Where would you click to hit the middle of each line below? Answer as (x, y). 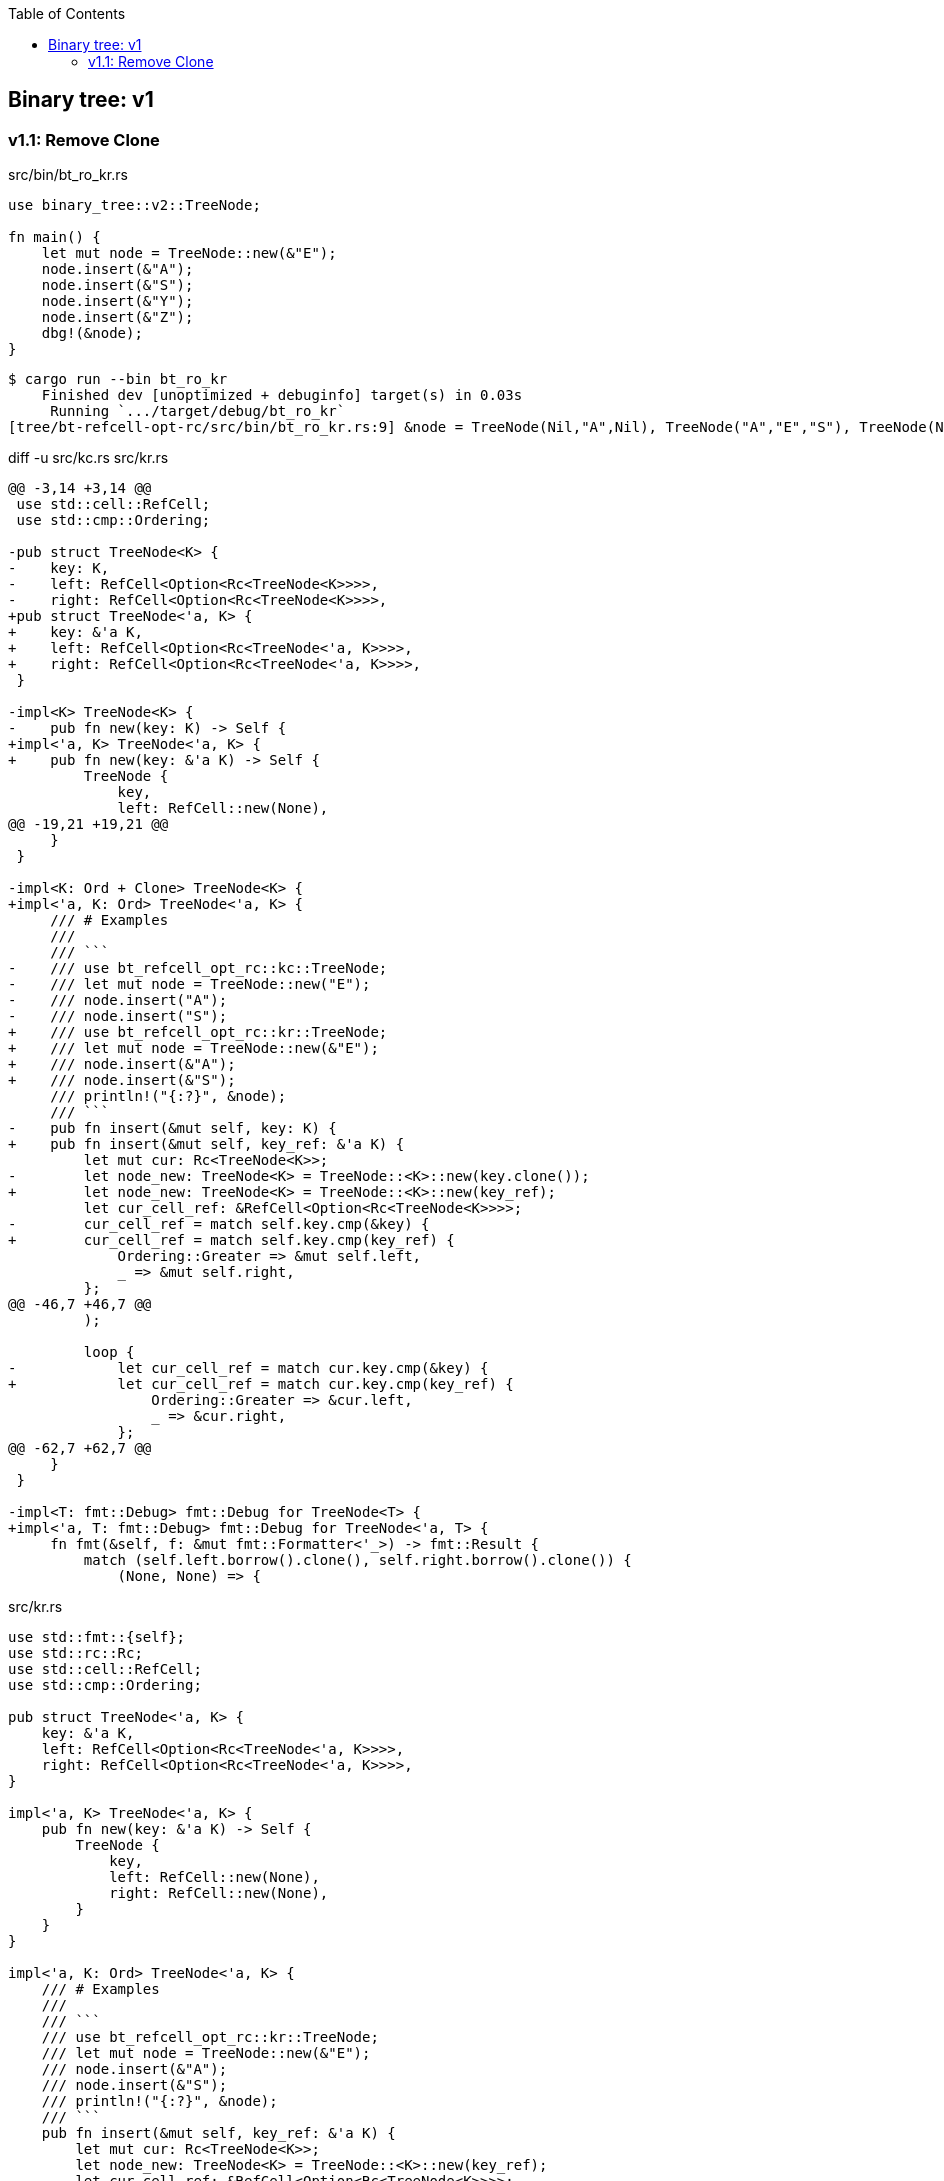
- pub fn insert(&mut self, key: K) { (172, 1128)
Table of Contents (67, 13)
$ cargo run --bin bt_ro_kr (118, 379)
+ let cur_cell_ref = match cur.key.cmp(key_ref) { (261, 1384)
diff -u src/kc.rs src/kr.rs (88, 458)
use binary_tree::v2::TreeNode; (134, 205)
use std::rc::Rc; (75, 1653)
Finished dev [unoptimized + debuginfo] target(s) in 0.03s (282, 395)
